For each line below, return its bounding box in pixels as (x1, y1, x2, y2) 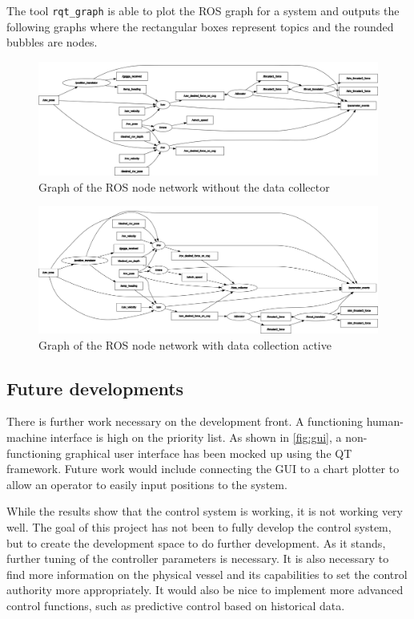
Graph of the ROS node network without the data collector (38, 178, 330, 195)
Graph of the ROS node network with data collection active (38, 336, 332, 353)
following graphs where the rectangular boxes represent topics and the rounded (6, 18, 394, 34)
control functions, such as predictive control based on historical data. (6, 597, 345, 613)
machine (6, 429, 47, 446)
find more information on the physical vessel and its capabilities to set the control (6, 565, 408, 582)
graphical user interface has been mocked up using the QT (65, 444, 352, 461)
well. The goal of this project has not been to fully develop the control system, (6, 519, 392, 535)
